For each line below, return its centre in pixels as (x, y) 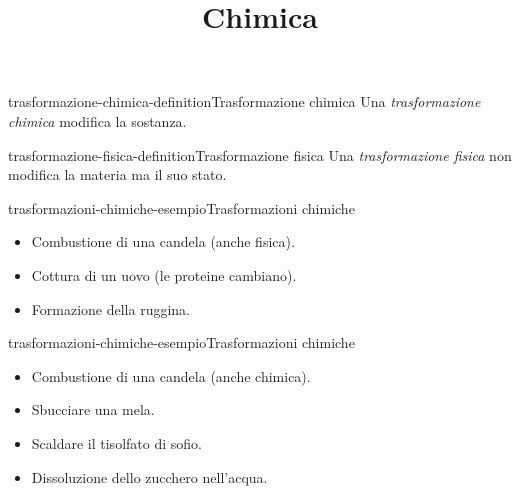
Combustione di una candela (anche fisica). (163, 241)
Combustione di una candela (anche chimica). (171, 375)
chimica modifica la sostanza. (97, 120)
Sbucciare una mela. (93, 409)
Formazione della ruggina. (110, 308)
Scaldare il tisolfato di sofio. (116, 442)
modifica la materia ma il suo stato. (117, 174)
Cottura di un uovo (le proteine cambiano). (164, 274)
